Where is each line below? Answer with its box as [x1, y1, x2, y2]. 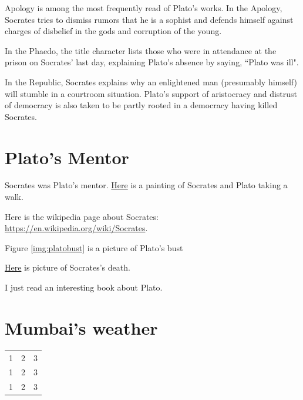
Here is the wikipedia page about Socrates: [5, 210, 159, 222]
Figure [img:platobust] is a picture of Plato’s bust [5, 241, 183, 254]
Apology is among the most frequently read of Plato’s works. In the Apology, [5, 2, 282, 14]
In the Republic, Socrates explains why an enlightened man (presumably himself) [5, 75, 297, 88]
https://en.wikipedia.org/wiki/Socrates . [5, 222, 148, 234]
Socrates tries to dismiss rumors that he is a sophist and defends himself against [5, 13, 294, 25]
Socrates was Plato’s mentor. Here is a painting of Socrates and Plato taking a [5, 179, 288, 191]
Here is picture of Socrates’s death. [5, 261, 130, 274]
